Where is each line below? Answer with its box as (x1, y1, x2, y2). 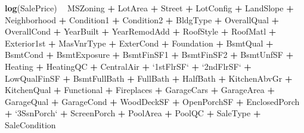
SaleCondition (5, 118, 56, 131)
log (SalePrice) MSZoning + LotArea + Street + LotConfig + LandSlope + (5, 2, 294, 14)
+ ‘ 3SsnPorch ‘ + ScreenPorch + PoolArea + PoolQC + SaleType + (5, 107, 261, 119)
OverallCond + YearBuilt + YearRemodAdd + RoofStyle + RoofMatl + (5, 25, 277, 38)
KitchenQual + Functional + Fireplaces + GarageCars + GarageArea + (5, 83, 275, 96)
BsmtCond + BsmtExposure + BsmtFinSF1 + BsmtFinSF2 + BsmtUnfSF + (5, 48, 294, 61)
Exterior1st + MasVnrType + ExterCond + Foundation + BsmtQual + (5, 36, 274, 49)
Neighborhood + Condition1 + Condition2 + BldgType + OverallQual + (5, 13, 280, 26)
